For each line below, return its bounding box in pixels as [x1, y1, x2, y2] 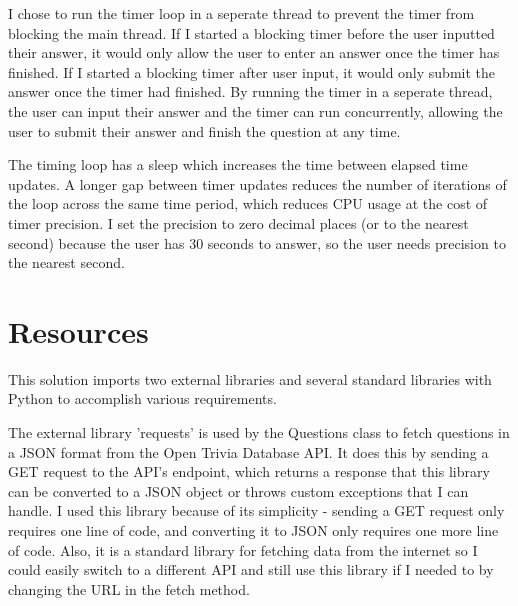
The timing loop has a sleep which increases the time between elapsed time [8, 154, 468, 175]
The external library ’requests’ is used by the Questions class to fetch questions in [8, 422, 510, 443]
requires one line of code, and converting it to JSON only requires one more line [8, 520, 499, 540]
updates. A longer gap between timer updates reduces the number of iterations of [8, 173, 507, 194]
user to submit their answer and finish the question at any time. [8, 120, 401, 141]
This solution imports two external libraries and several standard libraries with [8, 368, 492, 389]
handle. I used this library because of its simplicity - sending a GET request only [8, 500, 505, 521]
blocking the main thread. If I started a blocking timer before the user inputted [8, 22, 495, 43]
